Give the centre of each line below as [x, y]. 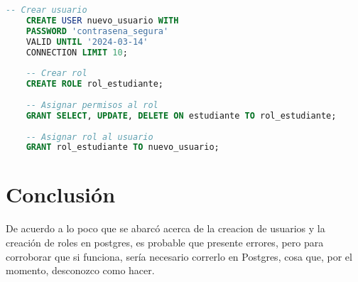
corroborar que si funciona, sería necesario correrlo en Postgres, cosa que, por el [179, 256]
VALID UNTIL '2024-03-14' [87, 42]
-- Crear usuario [47, 10]
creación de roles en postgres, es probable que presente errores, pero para [165, 242]
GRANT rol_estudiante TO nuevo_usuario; [123, 147]
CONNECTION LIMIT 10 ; [77, 52]
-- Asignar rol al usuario [89, 137]
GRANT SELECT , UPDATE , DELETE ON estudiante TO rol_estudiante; [181, 115]
